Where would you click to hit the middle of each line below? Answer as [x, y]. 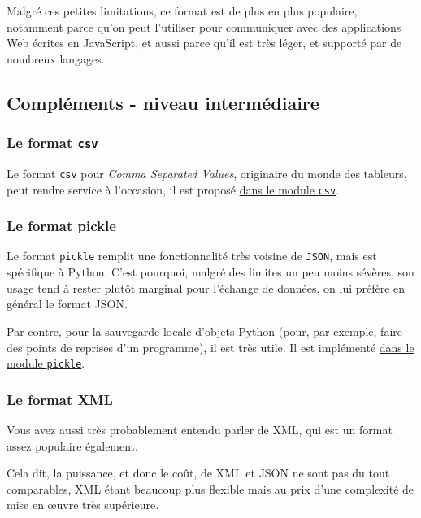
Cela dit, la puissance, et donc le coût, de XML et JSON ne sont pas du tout [198, 473]
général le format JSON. [67, 304]
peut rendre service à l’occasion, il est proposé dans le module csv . [173, 189]
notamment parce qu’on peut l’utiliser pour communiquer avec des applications [204, 26]
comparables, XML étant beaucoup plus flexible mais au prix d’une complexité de [210, 488]
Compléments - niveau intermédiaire [163, 102]
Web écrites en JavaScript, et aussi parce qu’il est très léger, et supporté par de [204, 43]
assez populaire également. [72, 445]
